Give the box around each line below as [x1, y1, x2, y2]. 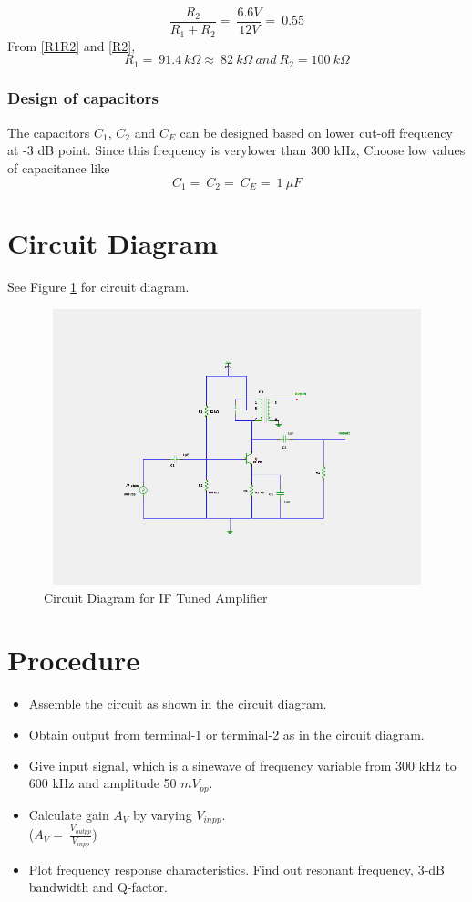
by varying [133, 804, 192, 824]
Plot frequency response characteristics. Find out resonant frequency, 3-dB [28, 859, 446, 878]
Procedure [7, 641, 140, 679]
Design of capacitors [7, 87, 159, 109]
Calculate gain [28, 804, 109, 824]
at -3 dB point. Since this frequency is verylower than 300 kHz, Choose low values [7, 140, 466, 160]
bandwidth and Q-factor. [28, 877, 168, 897]
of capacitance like [7, 158, 110, 177]
